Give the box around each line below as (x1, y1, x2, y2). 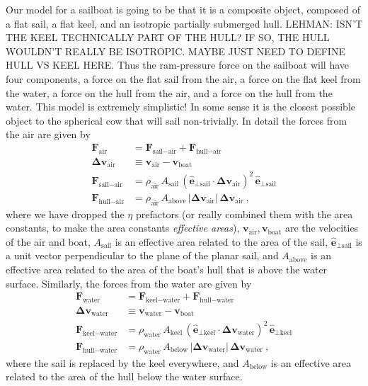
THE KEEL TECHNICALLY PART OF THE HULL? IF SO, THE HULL (6, 30, 330, 45)
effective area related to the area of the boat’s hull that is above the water (6, 261, 328, 276)
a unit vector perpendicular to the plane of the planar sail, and (6, 248, 279, 263)
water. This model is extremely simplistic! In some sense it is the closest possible (6, 99, 356, 114)
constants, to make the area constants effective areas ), (6, 220, 240, 235)
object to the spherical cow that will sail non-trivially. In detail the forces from (6, 113, 347, 127)
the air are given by (6, 127, 91, 142)
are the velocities (284, 220, 359, 235)
